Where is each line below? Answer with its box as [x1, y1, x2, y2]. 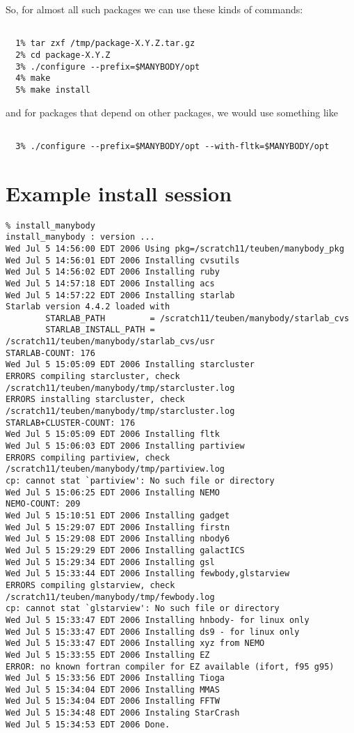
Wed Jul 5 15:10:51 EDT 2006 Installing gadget [6, 510, 230, 520]
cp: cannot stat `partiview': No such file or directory [6, 476, 275, 486]
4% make [15, 73, 51, 84]
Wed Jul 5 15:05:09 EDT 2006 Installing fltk [6, 429, 220, 440]
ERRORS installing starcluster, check [6, 394, 185, 405]
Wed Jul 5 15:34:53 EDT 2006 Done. [6, 719, 170, 730]
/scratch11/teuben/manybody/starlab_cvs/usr [6, 337, 215, 347]
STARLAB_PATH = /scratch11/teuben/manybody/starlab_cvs [45, 313, 349, 323]
